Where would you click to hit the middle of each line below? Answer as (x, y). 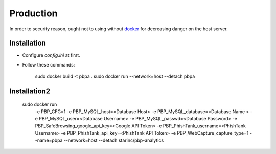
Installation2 (30, 91)
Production (34, 13)
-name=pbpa (49, 140)
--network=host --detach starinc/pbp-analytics (114, 140)
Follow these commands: (49, 64)
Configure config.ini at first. (51, 55)
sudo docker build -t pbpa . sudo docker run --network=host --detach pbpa (115, 76)
